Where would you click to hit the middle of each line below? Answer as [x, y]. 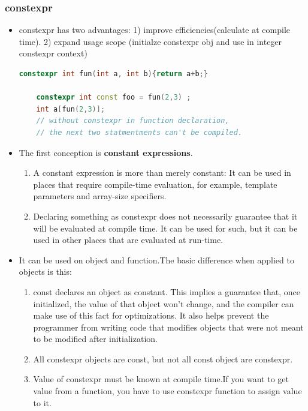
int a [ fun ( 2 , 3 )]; [71, 109]
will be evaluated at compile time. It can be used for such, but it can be [165, 228]
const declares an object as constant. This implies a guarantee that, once [167, 291]
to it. [42, 402]
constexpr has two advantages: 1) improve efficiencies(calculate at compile [154, 30]
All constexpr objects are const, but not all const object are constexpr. [163, 358]
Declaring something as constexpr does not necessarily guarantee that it [165, 216]
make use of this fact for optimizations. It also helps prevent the [151, 315]
